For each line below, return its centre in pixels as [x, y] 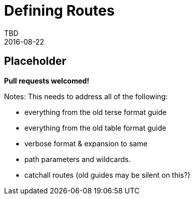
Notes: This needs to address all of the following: [86, 96]
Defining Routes [59, 11]
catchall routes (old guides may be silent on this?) [107, 175]
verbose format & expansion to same [86, 143]
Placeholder [35, 61]
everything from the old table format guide [95, 128]
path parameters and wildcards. [78, 159]
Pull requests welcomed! [47, 81]
